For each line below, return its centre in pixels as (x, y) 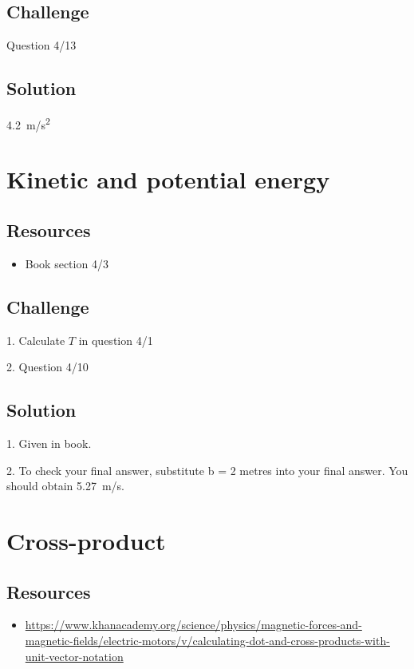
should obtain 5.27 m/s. (65, 486)
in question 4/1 (116, 340)
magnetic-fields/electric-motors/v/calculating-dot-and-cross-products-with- (207, 640)
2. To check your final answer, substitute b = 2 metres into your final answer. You (207, 470)
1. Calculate (36, 340)
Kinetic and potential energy (168, 179)
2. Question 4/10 (47, 367)
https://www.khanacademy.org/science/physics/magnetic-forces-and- (193, 625)
